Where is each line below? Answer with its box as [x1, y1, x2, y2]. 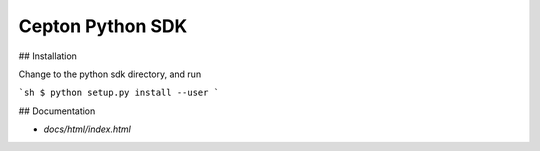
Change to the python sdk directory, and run [18, 68, 202, 80]
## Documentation [18, 105, 96, 117]
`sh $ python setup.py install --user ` [18, 87, 220, 99]
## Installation [18, 50, 77, 62]
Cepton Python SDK [18, 15, 188, 37]
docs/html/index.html [43, 123, 132, 135]
